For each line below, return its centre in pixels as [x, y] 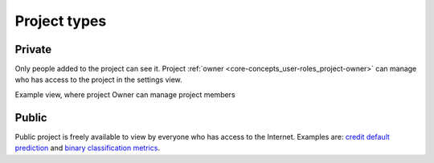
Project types [61, 21]
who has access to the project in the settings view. [98, 79]
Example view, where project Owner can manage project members [125, 94]
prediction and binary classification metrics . [88, 148]
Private [33, 49]
